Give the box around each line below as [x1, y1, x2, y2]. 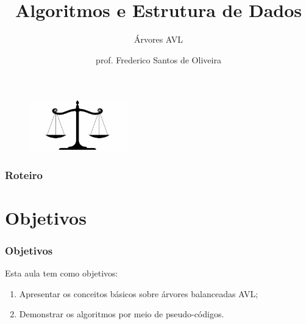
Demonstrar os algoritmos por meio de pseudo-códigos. [19, 308, 224, 320]
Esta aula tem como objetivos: [5, 267, 118, 280]
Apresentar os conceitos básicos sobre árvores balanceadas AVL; [19, 287, 258, 300]
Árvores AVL [133, 33, 183, 46]
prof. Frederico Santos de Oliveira [96, 53, 221, 66]
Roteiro [5, 167, 43, 182]
